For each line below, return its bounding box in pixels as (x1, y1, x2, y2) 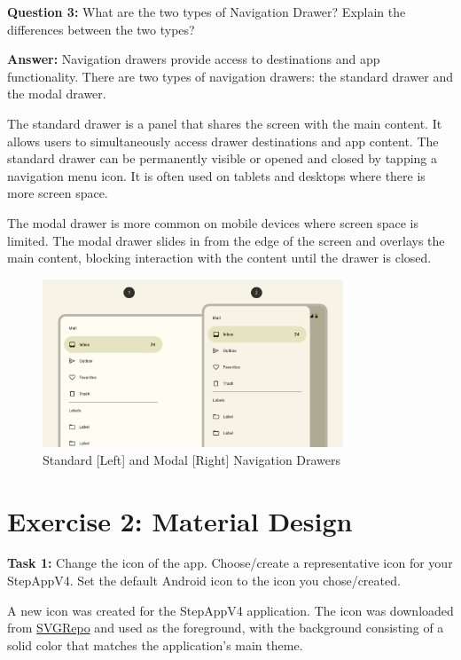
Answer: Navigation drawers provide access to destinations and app (7, 50, 380, 68)
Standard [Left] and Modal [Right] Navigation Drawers (43, 450, 341, 468)
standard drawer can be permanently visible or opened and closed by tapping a (7, 149, 438, 168)
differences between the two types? (7, 20, 195, 38)
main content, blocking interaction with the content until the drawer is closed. (7, 248, 432, 267)
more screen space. (7, 184, 108, 202)
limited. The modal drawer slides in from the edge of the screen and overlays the (7, 231, 445, 249)
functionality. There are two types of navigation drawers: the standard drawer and (7, 67, 453, 85)
